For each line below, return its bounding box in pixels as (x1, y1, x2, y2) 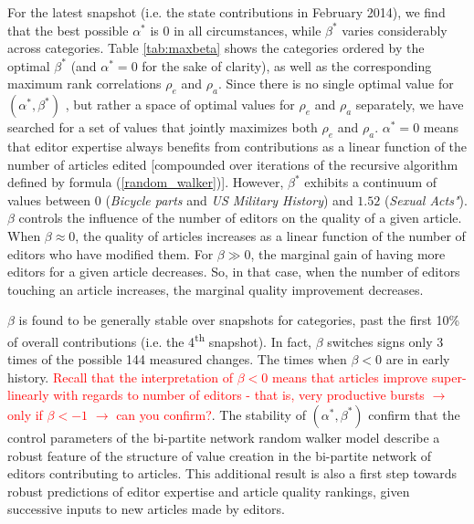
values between (7, 190, 91, 209)
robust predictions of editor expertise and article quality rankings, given (7, 481, 410, 500)
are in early (385, 350, 450, 369)
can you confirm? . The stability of (116, 404, 306, 424)
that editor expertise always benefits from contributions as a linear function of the (7, 136, 468, 155)
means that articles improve (271, 367, 428, 386)
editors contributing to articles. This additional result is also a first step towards (7, 464, 458, 483)
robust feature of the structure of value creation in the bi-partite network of (7, 445, 432, 465)
